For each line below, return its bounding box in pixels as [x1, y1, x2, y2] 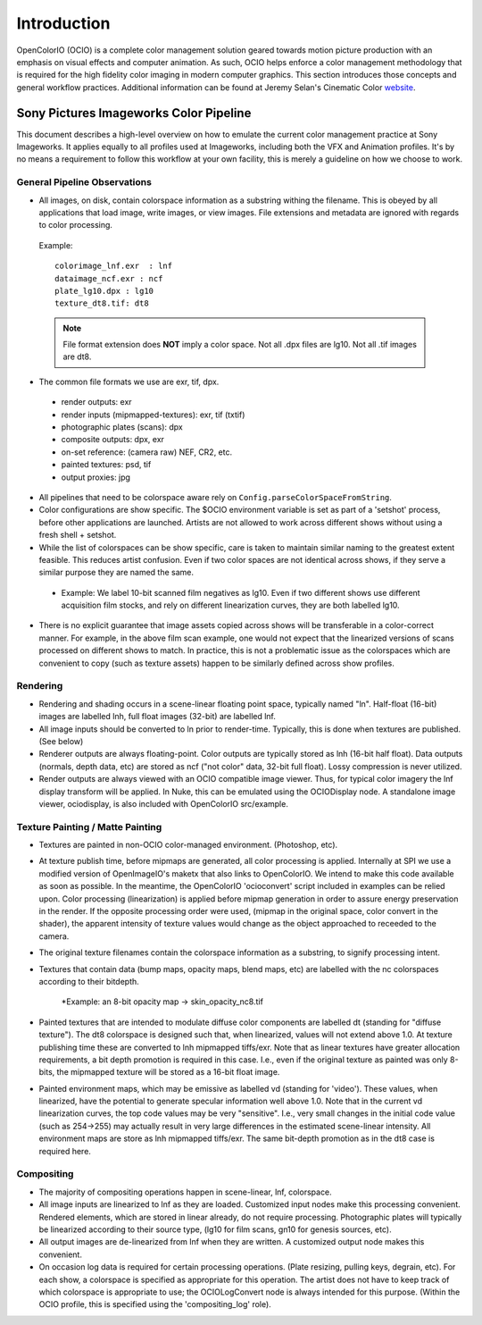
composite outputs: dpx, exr [61, 434, 165, 445]
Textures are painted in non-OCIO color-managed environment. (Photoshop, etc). [38, 840, 338, 851]
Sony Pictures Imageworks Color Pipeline [16, 105, 252, 121]
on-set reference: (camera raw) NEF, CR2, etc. [61, 447, 233, 457]
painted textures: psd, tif [61, 459, 152, 470]
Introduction [16, 13, 111, 33]
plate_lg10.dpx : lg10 [54, 286, 154, 296]
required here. [38, 1145, 91, 1156]
